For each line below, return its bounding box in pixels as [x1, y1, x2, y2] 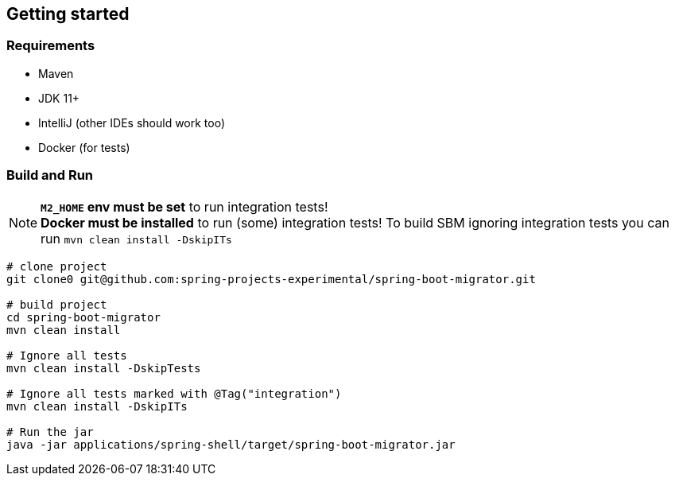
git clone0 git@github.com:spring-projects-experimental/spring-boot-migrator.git [6, 272, 536, 286]
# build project [6, 297, 107, 311]
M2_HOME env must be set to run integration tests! [41, 198, 328, 215]
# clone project [6, 259, 107, 273]
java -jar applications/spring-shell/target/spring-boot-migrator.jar [6, 437, 456, 451]
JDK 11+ [38, 91, 80, 105]
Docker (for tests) [38, 140, 130, 154]
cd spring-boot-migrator [6, 310, 161, 324]
